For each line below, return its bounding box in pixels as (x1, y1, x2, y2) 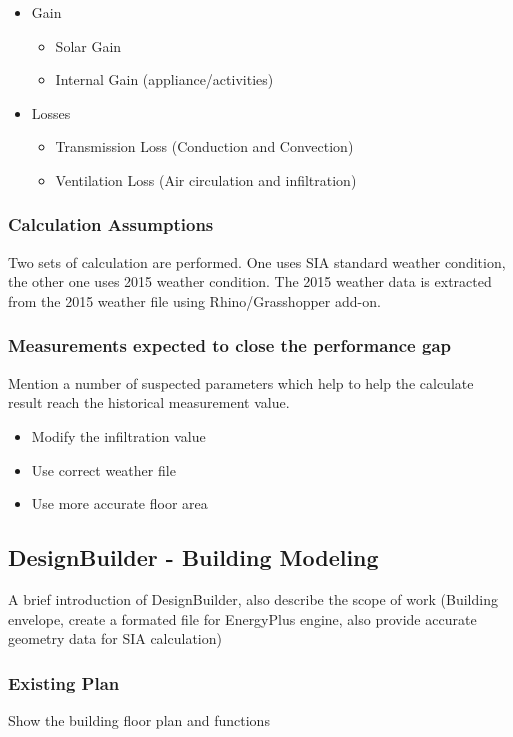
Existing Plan (8, 670, 120, 695)
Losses (31, 102, 71, 123)
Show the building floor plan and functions (8, 709, 270, 730)
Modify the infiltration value (31, 425, 206, 446)
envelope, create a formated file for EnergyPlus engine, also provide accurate (8, 608, 477, 629)
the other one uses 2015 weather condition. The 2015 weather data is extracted (8, 271, 492, 292)
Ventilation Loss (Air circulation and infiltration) (55, 169, 357, 190)
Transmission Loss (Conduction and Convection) (55, 136, 354, 157)
